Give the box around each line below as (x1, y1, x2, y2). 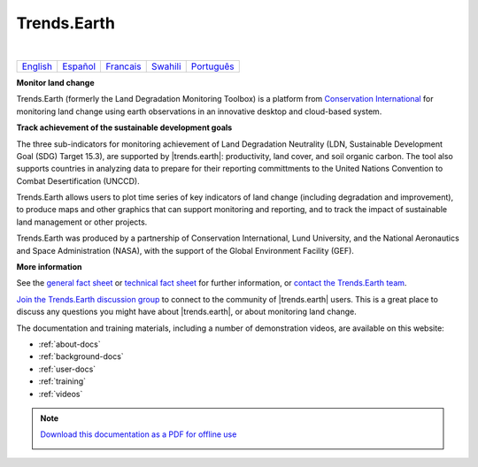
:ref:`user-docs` (38, 364, 96, 374)
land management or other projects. (16, 217, 148, 227)
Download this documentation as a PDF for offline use (40, 429, 237, 440)
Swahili (150, 60, 181, 73)
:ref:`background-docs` (38, 351, 124, 362)
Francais (105, 60, 142, 73)
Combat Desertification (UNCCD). (16, 175, 141, 186)
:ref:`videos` (38, 388, 83, 399)
